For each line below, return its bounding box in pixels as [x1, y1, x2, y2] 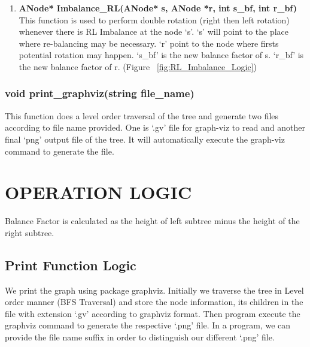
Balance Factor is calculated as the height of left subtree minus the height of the [5, 215, 300, 227]
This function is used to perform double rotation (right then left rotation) [19, 13, 290, 26]
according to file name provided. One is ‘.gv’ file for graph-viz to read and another [5, 121, 306, 134]
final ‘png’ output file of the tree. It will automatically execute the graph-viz [5, 132, 285, 145]
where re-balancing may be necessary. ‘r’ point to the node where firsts [19, 37, 279, 49]
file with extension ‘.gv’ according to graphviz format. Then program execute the [5, 307, 300, 319]
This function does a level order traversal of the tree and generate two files [5, 109, 279, 122]
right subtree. [5, 226, 54, 239]
